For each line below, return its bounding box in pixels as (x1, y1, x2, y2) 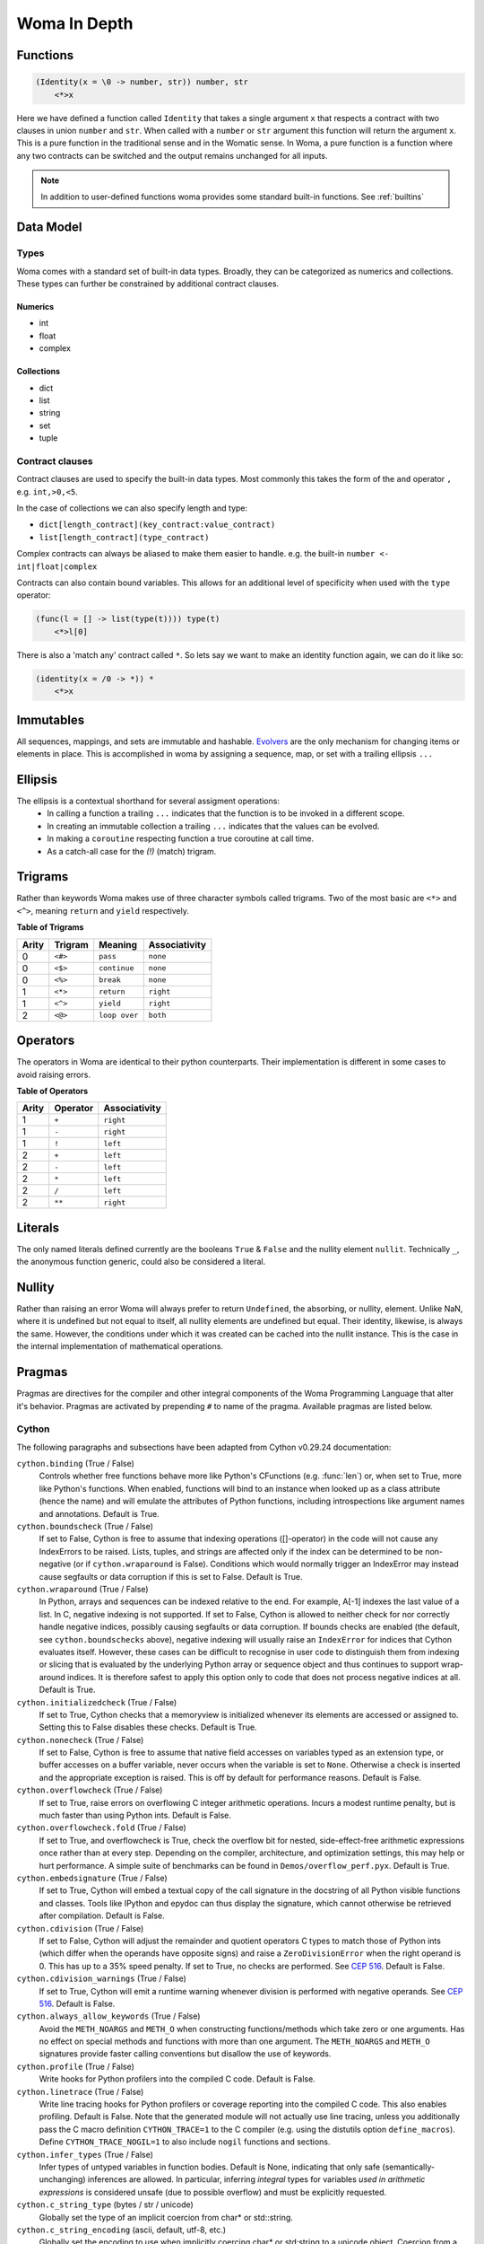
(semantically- (382, 2161, 435, 2172)
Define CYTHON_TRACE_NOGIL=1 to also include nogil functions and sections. (39, 2136, 331, 2147)
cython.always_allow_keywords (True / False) (16, 2011, 201, 2021)
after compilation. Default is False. (39, 1910, 165, 1921)
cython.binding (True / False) (16, 1459, 134, 1469)
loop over (99, 1011, 139, 1021)
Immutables (16, 712, 85, 727)
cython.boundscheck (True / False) (16, 1521, 154, 1532)
